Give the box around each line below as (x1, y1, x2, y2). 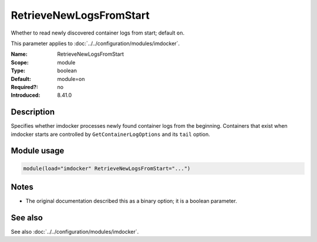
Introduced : (11, 91, 41, 99)
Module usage (11, 146, 65, 156)
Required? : (11, 83, 38, 90)
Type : (11, 67, 26, 74)
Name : (11, 50, 28, 58)
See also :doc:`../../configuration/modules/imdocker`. (11, 228, 139, 235)
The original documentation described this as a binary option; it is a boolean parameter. (25, 197, 237, 204)
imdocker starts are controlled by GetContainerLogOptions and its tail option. (11, 131, 211, 138)
